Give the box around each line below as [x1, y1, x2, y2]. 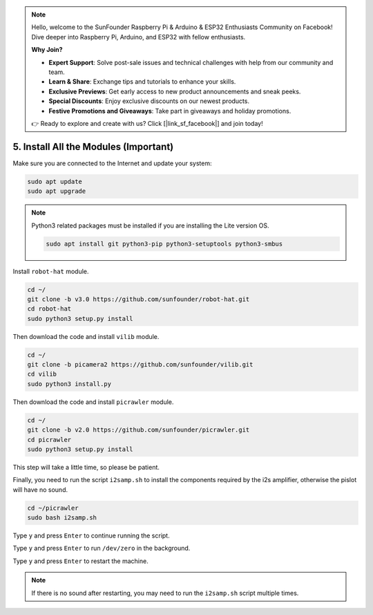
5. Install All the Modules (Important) [12, 140, 174, 152]
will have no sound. [12, 485, 68, 494]
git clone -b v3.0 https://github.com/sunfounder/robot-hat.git [27, 295, 250, 303]
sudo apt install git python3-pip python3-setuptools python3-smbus [46, 239, 283, 248]
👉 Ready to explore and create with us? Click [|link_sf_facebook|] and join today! [31, 119, 263, 127]
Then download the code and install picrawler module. [12, 398, 174, 406]
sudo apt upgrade [27, 187, 86, 195]
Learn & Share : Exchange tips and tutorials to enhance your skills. [48, 77, 236, 86]
